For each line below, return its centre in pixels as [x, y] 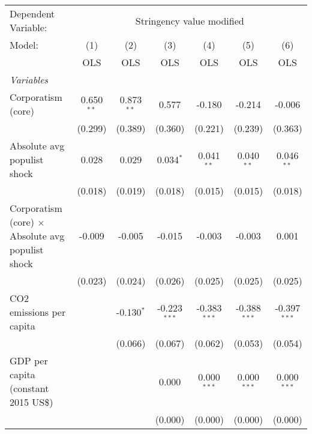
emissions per [38, 312]
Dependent [32, 14]
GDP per [29, 360]
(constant [29, 388]
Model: [24, 45]
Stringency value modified [190, 20]
